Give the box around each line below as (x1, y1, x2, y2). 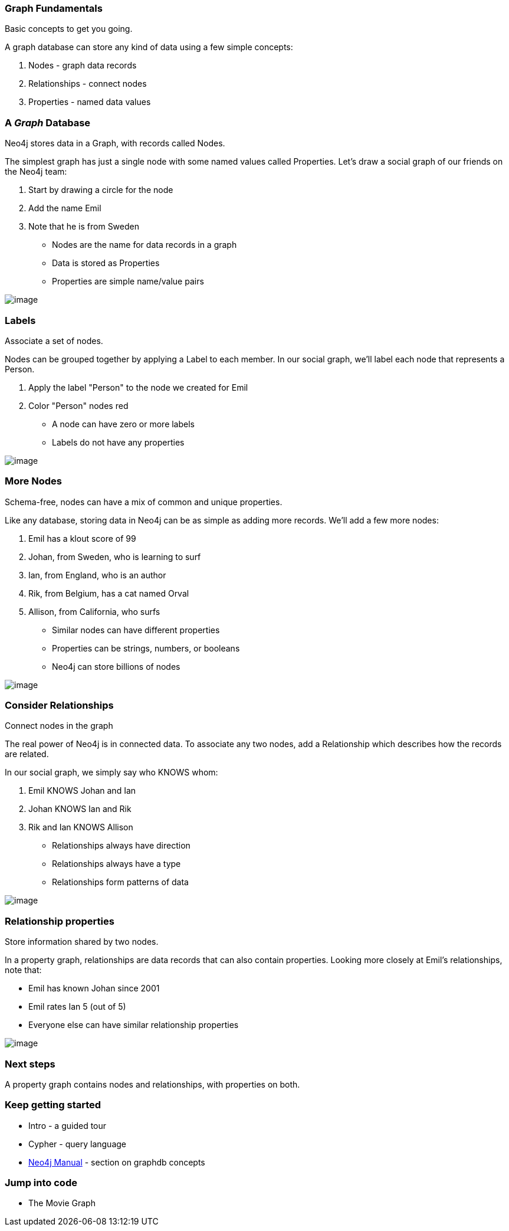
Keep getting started (5, 1099, 101, 1111)
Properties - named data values (28, 97, 151, 107)
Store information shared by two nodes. (5, 937, 159, 947)
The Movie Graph (28, 1198, 96, 1209)
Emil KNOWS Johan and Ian (28, 785, 136, 796)
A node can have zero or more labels (52, 418, 195, 429)
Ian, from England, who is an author (28, 569, 166, 580)
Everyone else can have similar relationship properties (28, 1020, 239, 1030)
